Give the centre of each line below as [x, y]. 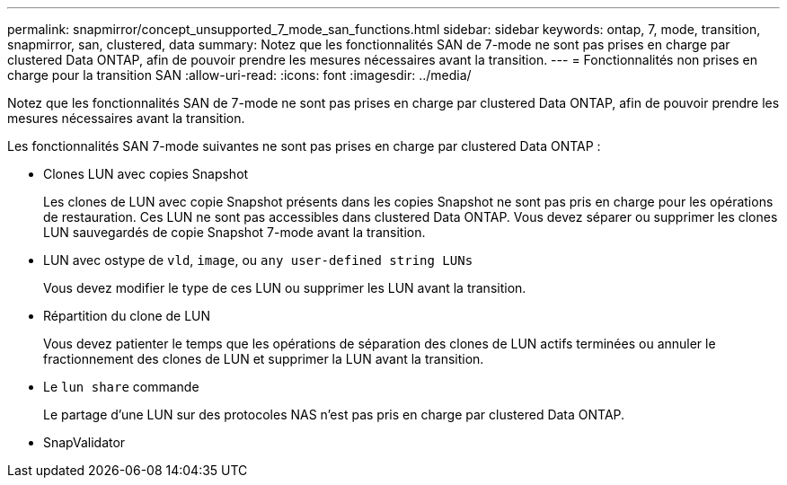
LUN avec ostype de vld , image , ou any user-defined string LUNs [258, 260]
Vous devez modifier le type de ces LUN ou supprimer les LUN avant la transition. [285, 288]
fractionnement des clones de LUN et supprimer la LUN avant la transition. [264, 359]
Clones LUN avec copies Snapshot [146, 174]
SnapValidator [84, 442]
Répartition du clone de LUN [127, 316]
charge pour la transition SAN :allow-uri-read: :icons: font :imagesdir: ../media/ [239, 75]
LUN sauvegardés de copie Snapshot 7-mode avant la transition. [234, 232]
